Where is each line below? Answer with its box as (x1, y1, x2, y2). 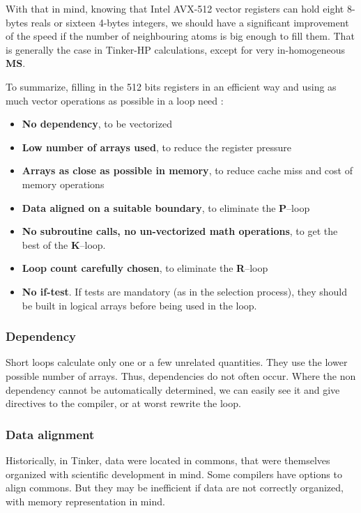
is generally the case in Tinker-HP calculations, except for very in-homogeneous (6, 42, 346, 56)
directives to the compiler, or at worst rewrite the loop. (6, 396, 241, 411)
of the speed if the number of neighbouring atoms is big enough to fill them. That (6, 29, 355, 43)
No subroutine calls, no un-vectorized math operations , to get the (22, 224, 338, 238)
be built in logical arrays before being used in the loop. (22, 298, 257, 312)
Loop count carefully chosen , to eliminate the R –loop (22, 261, 268, 275)
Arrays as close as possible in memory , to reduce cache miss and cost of (22, 163, 353, 178)
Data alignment (6, 425, 95, 443)
